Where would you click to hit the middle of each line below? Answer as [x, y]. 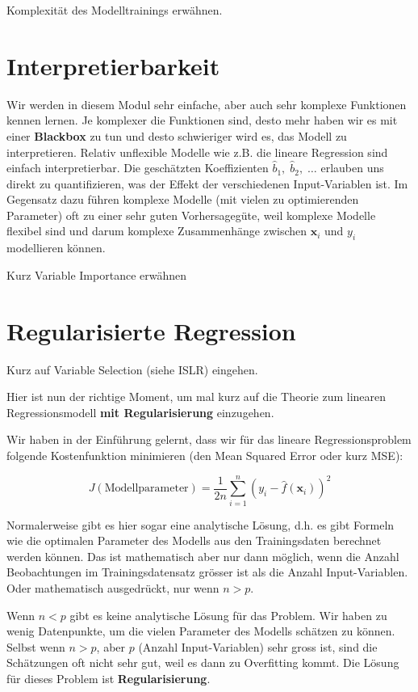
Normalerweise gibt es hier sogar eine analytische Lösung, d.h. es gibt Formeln [201, 524]
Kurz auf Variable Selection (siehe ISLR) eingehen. [132, 369]
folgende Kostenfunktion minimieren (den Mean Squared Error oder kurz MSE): [205, 455]
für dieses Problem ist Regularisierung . [109, 679]
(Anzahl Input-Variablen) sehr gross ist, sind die [258, 646]
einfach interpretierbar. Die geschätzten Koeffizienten [138, 168]
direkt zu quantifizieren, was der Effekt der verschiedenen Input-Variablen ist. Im [207, 183]
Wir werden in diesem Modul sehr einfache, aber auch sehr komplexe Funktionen [207, 104]
